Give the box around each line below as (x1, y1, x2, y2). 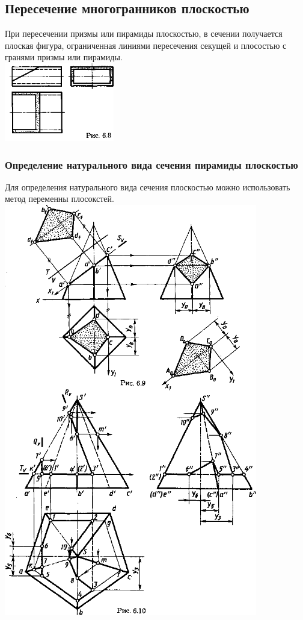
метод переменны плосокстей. (5, 192, 114, 205)
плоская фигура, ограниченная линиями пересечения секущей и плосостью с (5, 39, 287, 51)
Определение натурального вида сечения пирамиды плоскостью (5, 157, 298, 172)
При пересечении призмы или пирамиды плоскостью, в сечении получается (5, 27, 283, 40)
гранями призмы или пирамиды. (5, 51, 123, 63)
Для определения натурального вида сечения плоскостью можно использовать (5, 180, 290, 193)
